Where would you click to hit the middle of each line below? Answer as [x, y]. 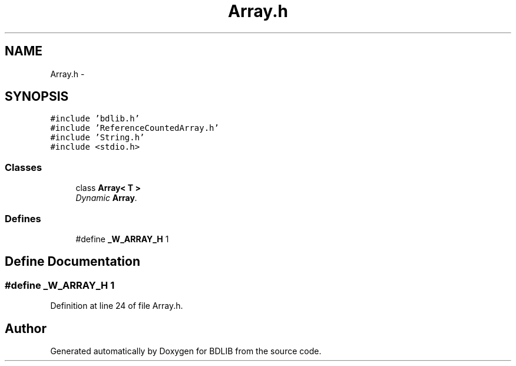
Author [26, 328]
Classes [24, 167]
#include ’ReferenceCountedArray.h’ [135, 128]
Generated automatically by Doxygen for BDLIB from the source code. [186, 351]
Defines [23, 218]
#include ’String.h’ [97, 138]
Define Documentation [72, 262]
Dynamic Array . [106, 198]
